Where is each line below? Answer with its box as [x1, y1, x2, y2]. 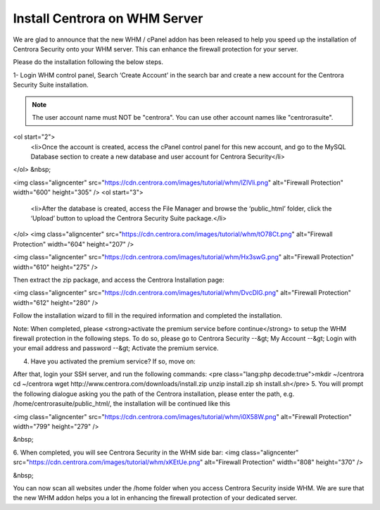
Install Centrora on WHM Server [13, 11, 203, 26]
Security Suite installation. [13, 81, 89, 89]
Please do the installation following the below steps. [13, 58, 163, 66]
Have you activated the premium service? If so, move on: [30, 356, 196, 366]
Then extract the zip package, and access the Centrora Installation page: [13, 275, 224, 284]
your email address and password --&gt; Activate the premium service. [13, 344, 219, 352]
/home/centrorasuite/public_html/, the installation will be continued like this [13, 399, 231, 408]
